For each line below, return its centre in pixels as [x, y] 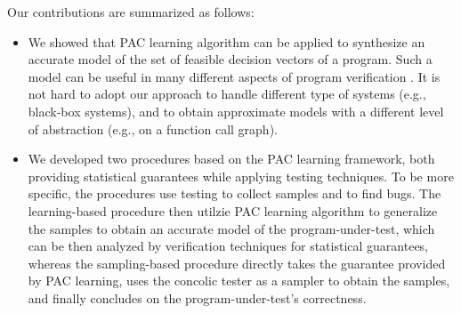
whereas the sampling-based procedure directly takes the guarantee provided [237, 263]
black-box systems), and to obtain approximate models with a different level [236, 111]
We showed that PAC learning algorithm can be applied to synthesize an [226, 41]
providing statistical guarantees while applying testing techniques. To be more [241, 176]
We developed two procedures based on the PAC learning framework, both [231, 159]
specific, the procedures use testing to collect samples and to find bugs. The [235, 193]
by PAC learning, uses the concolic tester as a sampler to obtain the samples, [239, 281]
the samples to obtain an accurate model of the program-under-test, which [231, 228]
